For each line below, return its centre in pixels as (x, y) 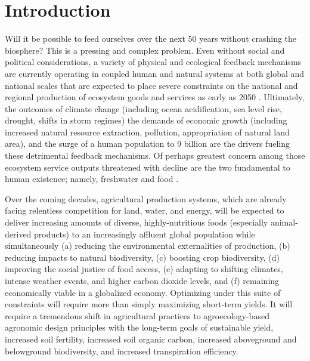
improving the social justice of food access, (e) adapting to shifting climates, (144, 269)
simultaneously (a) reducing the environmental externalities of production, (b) (148, 246)
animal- (284, 222)
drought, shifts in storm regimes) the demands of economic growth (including (146, 120)
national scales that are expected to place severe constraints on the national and (151, 85)
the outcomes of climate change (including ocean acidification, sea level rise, (143, 108)
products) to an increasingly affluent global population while (145, 234)
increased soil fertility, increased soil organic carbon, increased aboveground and (151, 339)
